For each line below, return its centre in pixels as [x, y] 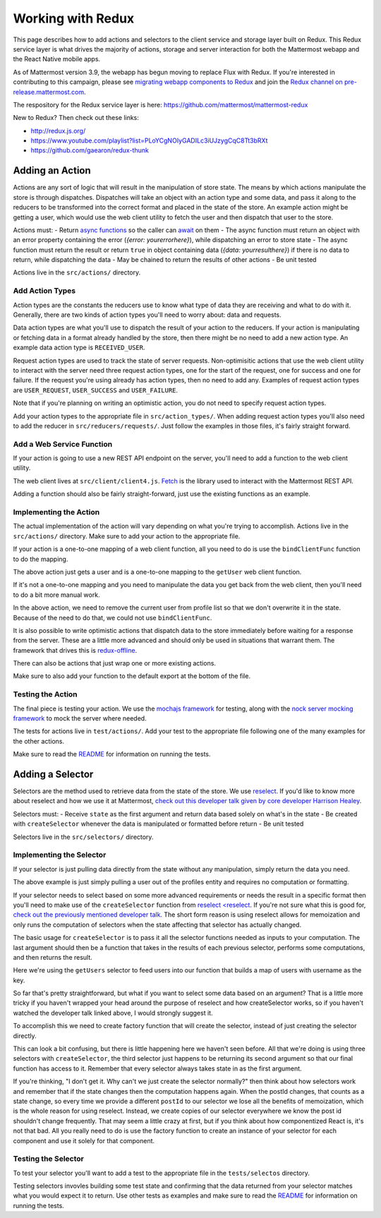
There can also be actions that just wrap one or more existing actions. [115, 663]
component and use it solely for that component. [84, 1140]
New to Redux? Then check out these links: [76, 118]
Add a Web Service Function [63, 444]
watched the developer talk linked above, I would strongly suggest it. [113, 1013]
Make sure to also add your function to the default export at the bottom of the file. [132, 676]
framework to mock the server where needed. [80, 718]
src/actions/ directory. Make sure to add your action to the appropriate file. [127, 536]
